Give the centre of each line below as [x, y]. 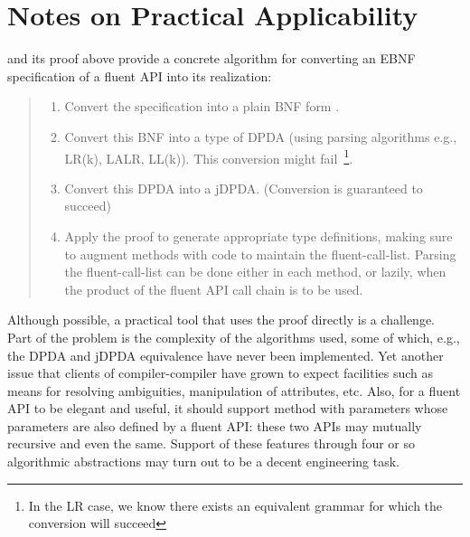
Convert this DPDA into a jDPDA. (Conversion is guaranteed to [244, 188]
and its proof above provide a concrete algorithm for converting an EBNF [211, 58]
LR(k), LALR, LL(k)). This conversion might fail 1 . [209, 156]
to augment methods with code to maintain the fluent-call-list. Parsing [260, 254]
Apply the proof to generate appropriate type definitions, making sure [258, 236]
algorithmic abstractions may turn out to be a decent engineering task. [203, 462]
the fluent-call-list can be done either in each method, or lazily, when [255, 272]
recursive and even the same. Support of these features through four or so [211, 443]
